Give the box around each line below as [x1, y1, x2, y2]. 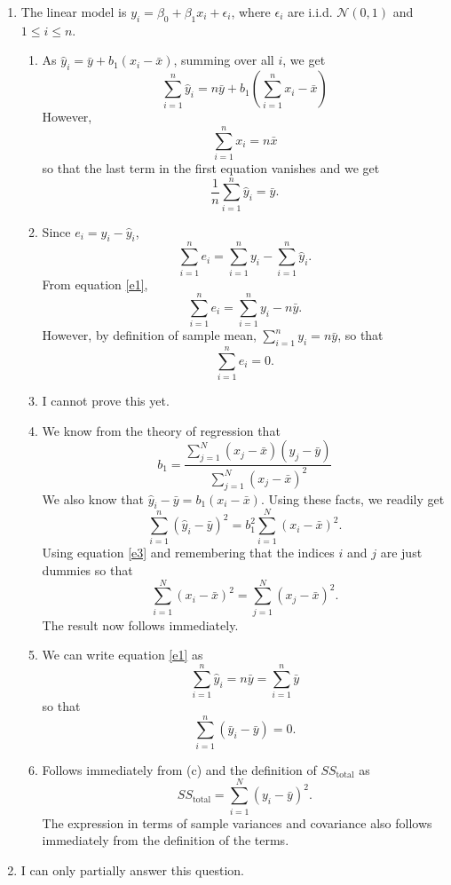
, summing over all [173, 51, 274, 69]
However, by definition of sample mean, [42, 326, 257, 344]
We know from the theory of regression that [42, 421, 281, 439]
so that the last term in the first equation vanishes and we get [42, 158, 380, 177]
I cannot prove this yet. [42, 391, 170, 410]
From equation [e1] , [42, 274, 148, 293]
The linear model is [20, 3, 127, 20]
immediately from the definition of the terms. [42, 831, 289, 849]
